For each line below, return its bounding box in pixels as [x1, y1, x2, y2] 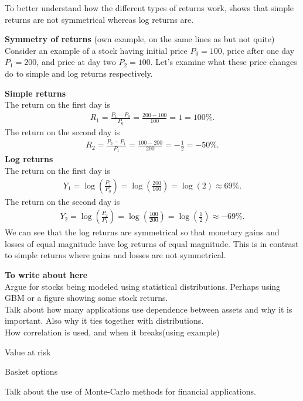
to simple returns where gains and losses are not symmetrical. [5, 249, 226, 261]
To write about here [5, 268, 88, 280]
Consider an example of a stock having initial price [5, 44, 188, 56]
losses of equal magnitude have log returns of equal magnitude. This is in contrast [5, 237, 299, 249]
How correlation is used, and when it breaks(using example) [5, 325, 220, 338]
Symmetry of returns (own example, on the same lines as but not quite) [5, 33, 275, 45]
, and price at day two [36, 56, 116, 68]
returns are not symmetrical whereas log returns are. [5, 13, 194, 25]
